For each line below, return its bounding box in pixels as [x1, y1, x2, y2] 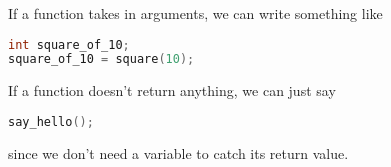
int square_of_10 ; [8, 37, 130, 52]
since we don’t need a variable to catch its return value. [8, 142, 349, 163]
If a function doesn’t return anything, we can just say [8, 80, 336, 101]
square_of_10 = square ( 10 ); [8, 52, 195, 67]
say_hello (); [8, 114, 94, 129]
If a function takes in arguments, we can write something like [8, 3, 383, 23]
